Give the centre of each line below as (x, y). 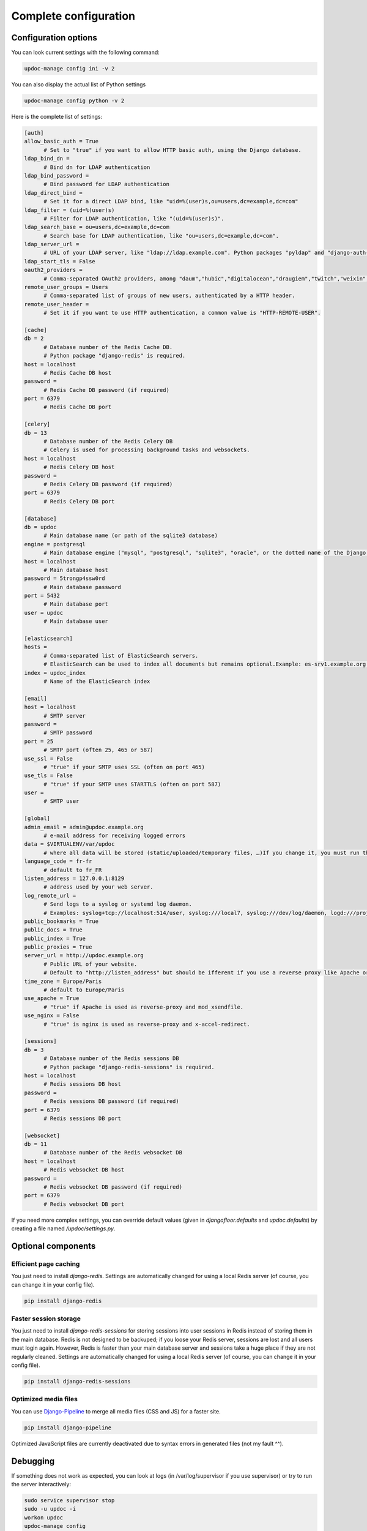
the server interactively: (41, 1484)
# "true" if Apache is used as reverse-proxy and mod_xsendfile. (144, 1007)
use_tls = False (49, 776)
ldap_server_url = (52, 244)
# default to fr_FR (73, 870)
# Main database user (76, 621)
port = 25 (39, 741)
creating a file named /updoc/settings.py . (63, 1228)
